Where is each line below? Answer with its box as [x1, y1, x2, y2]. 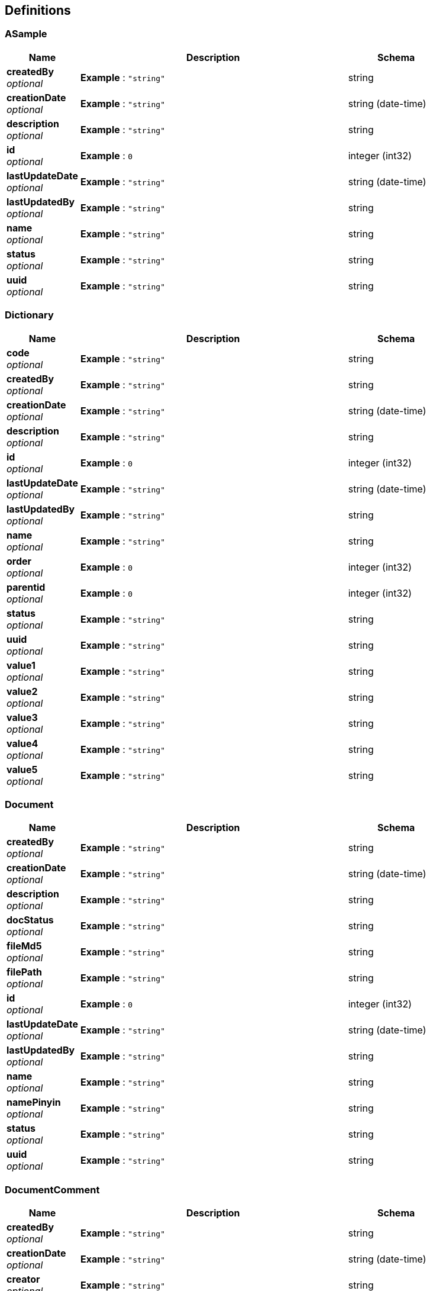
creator [7, 1273, 40, 1286]
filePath [7, 966, 43, 978]
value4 [7, 737, 38, 749]
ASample [5, 28, 47, 40]
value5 [7, 763, 38, 775]
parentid [7, 581, 46, 593]
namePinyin [7, 1096, 61, 1109]
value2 [7, 685, 38, 697]
